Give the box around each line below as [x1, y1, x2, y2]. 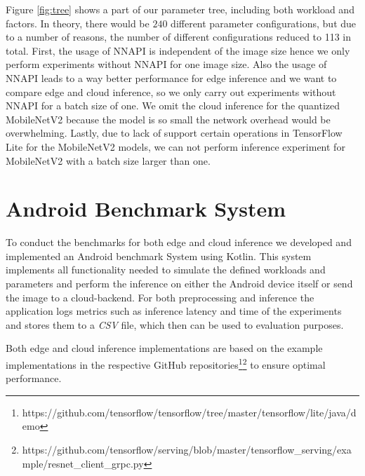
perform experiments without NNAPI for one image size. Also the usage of [6, 57, 327, 72]
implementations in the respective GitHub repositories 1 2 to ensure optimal [6, 355, 326, 372]
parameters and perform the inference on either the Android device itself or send [6, 276, 353, 291]
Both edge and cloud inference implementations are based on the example [6, 341, 323, 355]
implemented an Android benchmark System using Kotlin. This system [6, 248, 312, 263]
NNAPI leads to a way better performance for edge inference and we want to [6, 70, 337, 85]
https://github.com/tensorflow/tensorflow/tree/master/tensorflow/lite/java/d [22, 404, 357, 419]
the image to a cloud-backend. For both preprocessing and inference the [6, 290, 314, 304]
